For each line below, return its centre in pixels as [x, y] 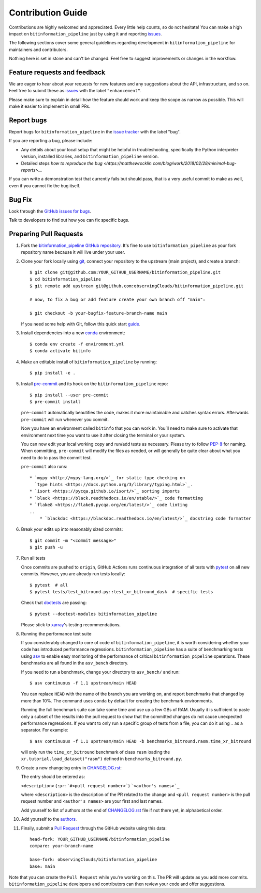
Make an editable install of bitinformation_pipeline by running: [89, 362]
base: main [43, 866]
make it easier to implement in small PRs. [50, 106]
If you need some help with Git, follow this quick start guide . [81, 324]
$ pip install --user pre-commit [69, 395]
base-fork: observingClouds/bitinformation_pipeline [93, 860]
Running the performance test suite [56, 633]
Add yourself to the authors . [49, 819]
